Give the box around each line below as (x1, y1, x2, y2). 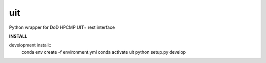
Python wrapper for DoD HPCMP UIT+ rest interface (9, 24, 115, 30)
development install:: (9, 42, 52, 48)
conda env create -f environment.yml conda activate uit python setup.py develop (21, 49, 186, 55)
